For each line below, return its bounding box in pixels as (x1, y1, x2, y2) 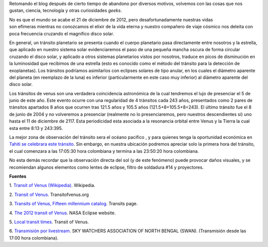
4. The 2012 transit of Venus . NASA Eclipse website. (9, 210, 116, 216)
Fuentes (9, 173, 27, 179)
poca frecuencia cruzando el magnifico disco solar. (9, 30, 114, 37)
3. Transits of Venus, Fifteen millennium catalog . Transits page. (9, 201, 138, 207)
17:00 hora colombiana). (9, 235, 59, 241)
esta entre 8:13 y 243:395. (9, 125, 63, 131)
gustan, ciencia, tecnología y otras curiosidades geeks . (9, 7, 122, 13)
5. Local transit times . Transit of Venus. (9, 219, 89, 225)
